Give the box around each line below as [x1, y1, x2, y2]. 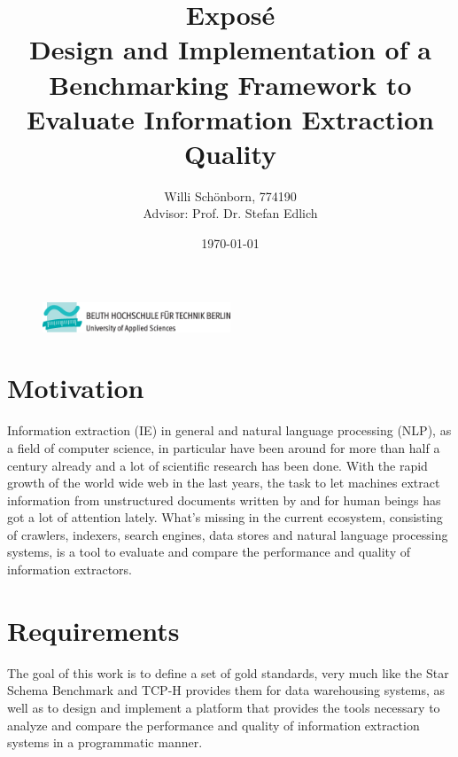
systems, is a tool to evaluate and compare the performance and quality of [7, 542, 411, 561]
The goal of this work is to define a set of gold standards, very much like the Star [7, 663, 449, 682]
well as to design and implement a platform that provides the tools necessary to [7, 698, 440, 716]
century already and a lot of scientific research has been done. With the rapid [7, 456, 428, 474]
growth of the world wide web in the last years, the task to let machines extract [7, 473, 440, 492]
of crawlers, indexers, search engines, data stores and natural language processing [7, 525, 448, 543]
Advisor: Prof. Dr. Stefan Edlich [143, 204, 318, 222]
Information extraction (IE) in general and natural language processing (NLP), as [7, 421, 452, 440]
